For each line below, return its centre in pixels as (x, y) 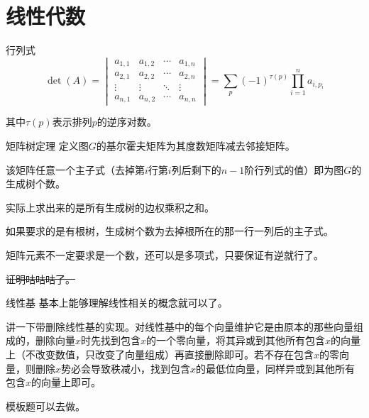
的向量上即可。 (66, 382)
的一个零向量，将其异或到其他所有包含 (236, 340)
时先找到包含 (111, 340)
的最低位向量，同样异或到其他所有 (276, 368)
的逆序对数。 (127, 122)
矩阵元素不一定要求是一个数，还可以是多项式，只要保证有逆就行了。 (165, 254)
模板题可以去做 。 (45, 406)
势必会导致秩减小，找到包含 (126, 368)
